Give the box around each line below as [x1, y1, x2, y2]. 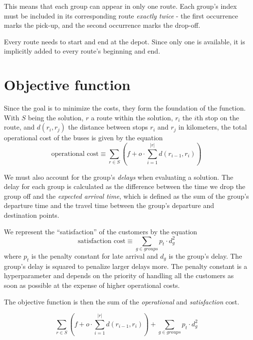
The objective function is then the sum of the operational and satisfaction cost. [4, 296, 239, 306]
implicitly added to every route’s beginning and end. [4, 46, 161, 56]
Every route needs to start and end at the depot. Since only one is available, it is [4, 36, 245, 46]
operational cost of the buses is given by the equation [4, 132, 163, 143]
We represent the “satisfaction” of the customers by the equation [4, 226, 198, 236]
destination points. [4, 209, 59, 220]
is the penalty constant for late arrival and [31, 250, 158, 261]
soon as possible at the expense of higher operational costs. [4, 280, 180, 290]
